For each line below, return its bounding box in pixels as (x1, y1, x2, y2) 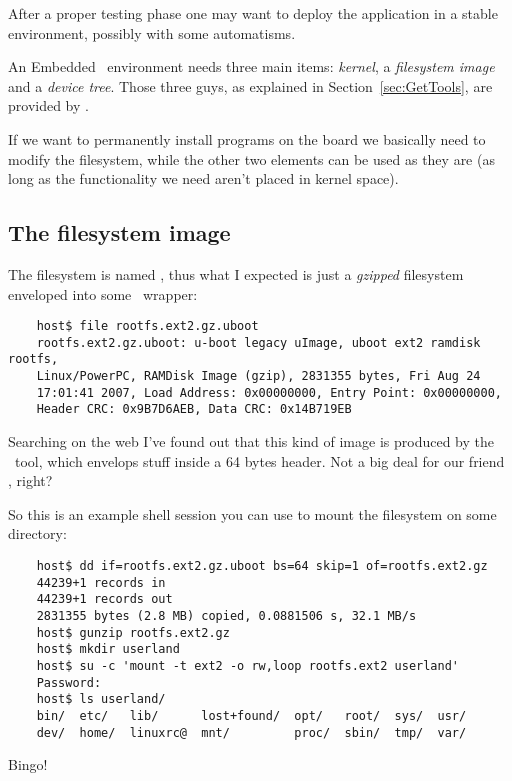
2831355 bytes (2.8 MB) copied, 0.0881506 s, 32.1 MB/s (36, 609, 417, 624)
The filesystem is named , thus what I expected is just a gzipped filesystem (8, 263, 464, 284)
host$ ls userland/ (36, 692, 166, 707)
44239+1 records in (36, 575, 166, 590)
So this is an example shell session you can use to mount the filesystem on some (8, 503, 497, 524)
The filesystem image (8, 217, 231, 248)
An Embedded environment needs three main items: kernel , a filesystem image (8, 56, 495, 77)
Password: (36, 675, 102, 690)
